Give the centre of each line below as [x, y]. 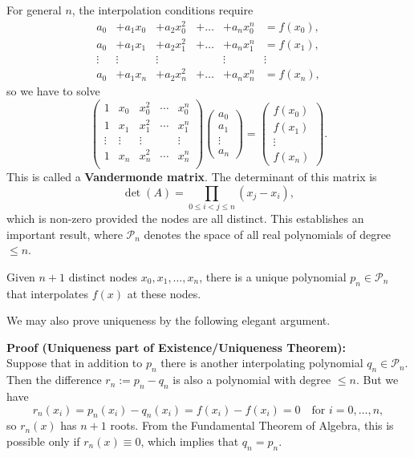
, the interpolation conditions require [162, 10]
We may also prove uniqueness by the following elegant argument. [168, 320]
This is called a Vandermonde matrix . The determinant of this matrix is [192, 177]
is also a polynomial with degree [252, 380]
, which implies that [190, 441]
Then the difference [54, 380]
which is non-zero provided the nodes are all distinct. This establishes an [185, 218]
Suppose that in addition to [75, 363]
